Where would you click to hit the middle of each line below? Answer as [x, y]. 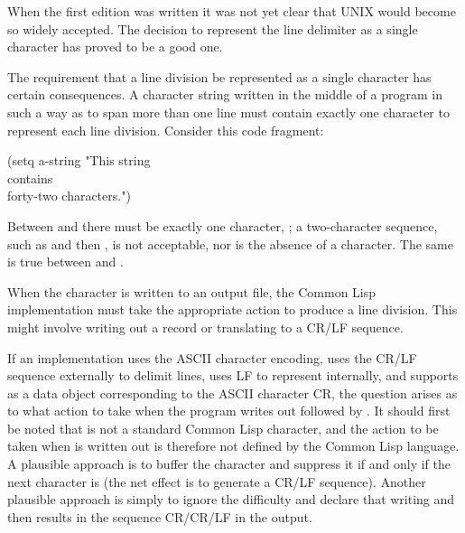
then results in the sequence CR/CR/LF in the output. [160, 516]
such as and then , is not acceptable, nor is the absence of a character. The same [231, 243]
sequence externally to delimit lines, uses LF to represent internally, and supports [233, 375]
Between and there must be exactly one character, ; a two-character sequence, [223, 225]
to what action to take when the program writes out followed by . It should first [229, 411]
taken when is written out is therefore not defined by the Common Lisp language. [233, 446]
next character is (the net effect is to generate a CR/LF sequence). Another [217, 481]
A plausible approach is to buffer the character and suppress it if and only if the [229, 464]
